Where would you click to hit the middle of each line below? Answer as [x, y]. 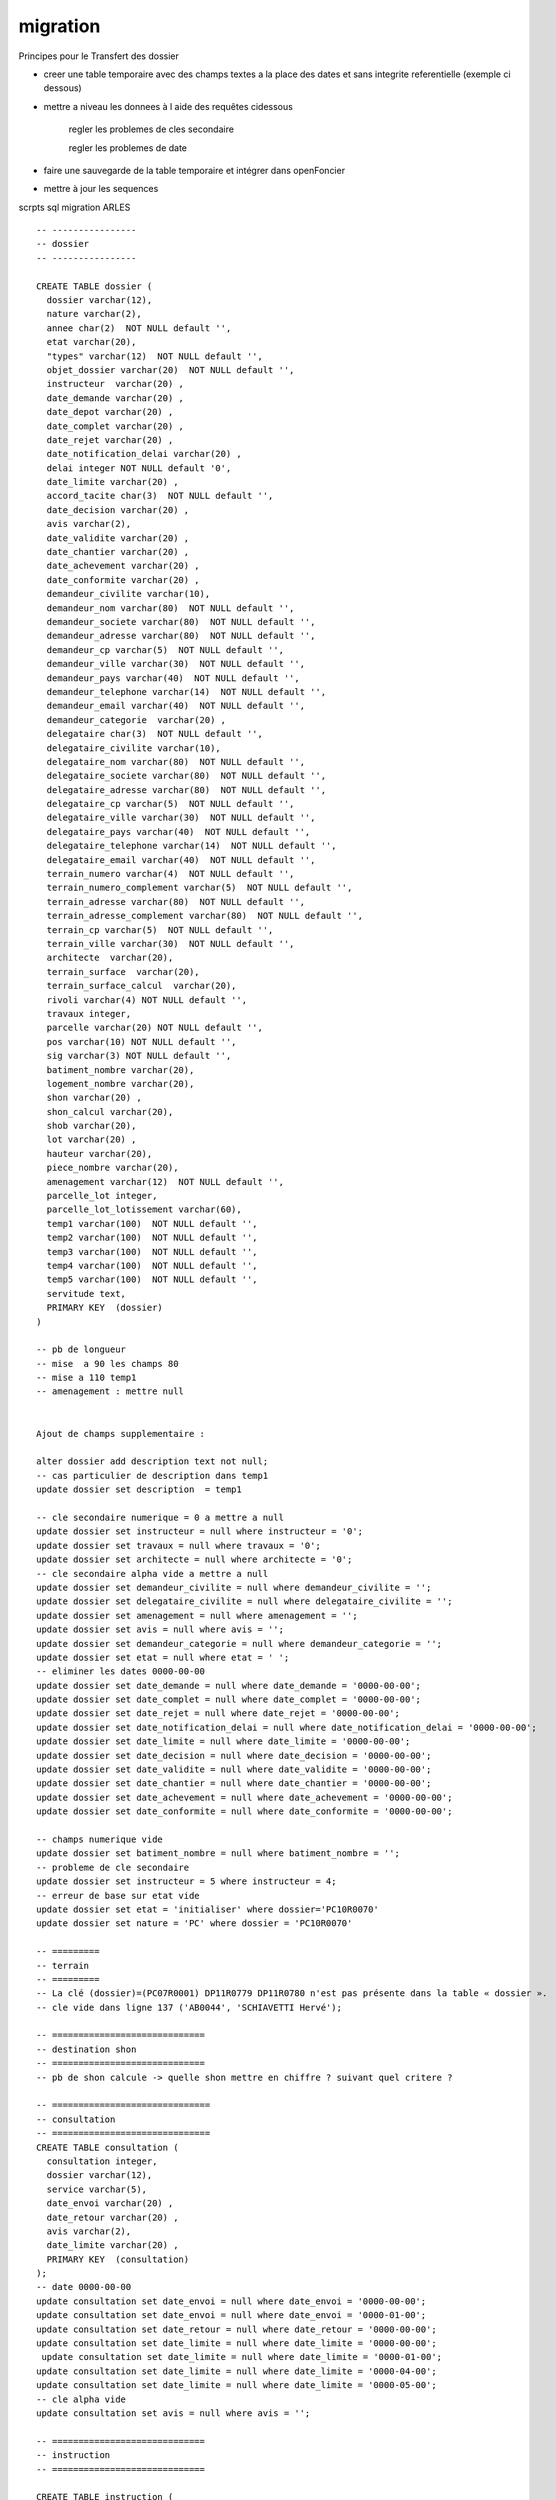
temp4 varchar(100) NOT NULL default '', [152, 1265]
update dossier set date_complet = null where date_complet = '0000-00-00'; [229, 1699]
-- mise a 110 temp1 [86, 1378]
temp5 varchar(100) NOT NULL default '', [152, 1279]
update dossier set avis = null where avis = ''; [160, 1629]
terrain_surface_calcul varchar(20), [141, 986]
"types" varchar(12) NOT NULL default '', [155, 356]
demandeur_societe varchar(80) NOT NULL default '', [181, 621]
